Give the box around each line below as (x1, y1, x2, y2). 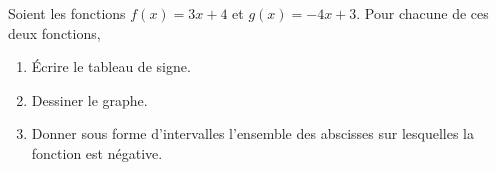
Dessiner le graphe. (31, 89, 148, 110)
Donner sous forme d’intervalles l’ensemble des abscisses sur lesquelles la (31, 123, 474, 144)
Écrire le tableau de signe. (31, 56, 191, 77)
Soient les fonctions (8, 3, 126, 23)
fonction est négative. (31, 142, 163, 163)
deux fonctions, (8, 22, 101, 43)
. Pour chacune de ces (356, 3, 489, 23)
